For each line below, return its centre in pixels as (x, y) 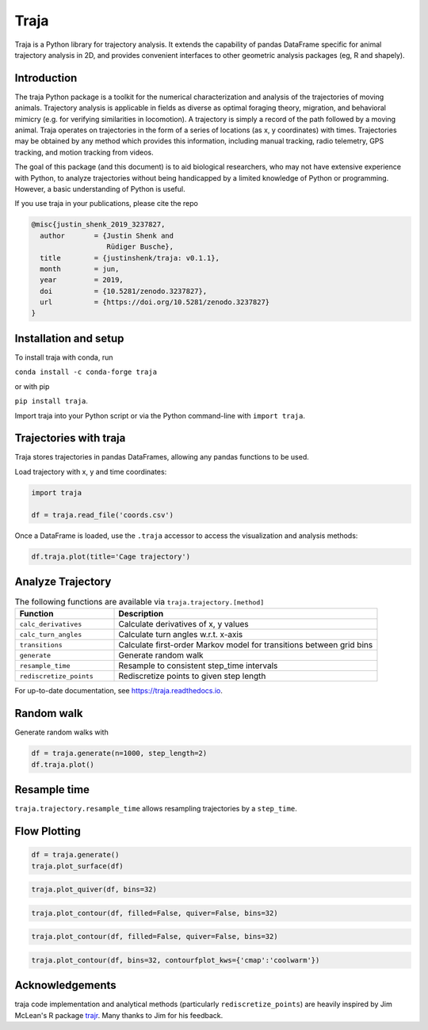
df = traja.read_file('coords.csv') (103, 515)
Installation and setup (69, 338)
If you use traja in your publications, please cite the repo (106, 204)
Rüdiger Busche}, (140, 247)
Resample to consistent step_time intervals (198, 666)
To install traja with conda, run (64, 357)
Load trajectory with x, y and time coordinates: (91, 471)
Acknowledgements (65, 985)
